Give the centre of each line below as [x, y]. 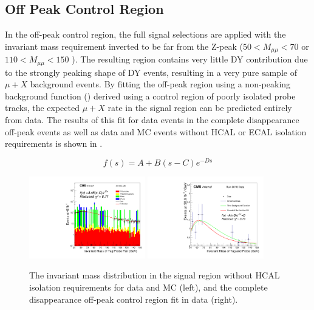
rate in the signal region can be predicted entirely [200, 108]
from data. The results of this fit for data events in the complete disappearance [152, 120]
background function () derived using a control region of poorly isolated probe [150, 96]
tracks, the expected [42, 108]
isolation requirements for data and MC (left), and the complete [148, 287]
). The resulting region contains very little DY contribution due [190, 59]
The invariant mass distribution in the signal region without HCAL [155, 275]
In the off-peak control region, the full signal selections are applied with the [145, 34]
